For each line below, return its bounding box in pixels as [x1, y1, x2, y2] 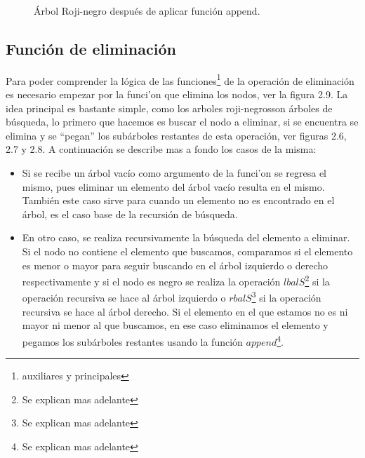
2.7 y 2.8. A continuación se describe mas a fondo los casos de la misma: [6, 142, 317, 156]
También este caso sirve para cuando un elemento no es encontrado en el [22, 193, 335, 208]
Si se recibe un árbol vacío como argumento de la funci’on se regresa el [22, 166, 327, 180]
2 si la [305, 272, 330, 288]
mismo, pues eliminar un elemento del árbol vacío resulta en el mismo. [22, 179, 325, 194]
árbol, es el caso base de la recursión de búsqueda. [22, 206, 238, 221]
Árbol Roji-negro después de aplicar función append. [34, 4, 260, 18]
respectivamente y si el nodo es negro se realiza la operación [22, 274, 281, 288]
